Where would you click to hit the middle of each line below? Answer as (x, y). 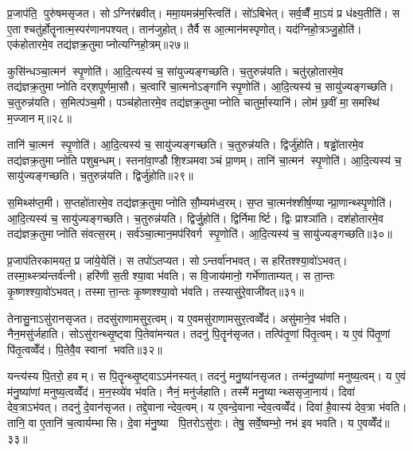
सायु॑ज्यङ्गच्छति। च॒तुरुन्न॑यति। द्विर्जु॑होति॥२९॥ (100, 175)
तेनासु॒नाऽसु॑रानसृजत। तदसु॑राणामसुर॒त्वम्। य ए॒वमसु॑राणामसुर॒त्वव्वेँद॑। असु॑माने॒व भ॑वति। (177, 318)
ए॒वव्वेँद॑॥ (374, 423)
